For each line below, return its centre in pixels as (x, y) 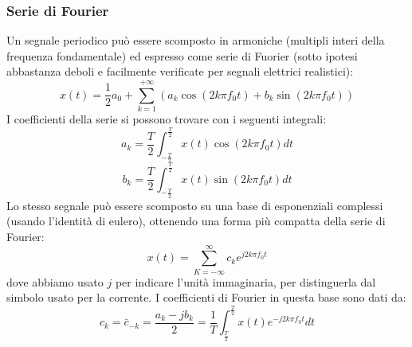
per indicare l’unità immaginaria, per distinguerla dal (245, 281)
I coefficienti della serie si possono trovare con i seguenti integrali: (167, 119)
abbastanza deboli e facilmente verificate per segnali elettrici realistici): (180, 71)
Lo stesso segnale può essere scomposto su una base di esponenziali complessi (195, 205)
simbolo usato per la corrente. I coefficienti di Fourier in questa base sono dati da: (206, 297)
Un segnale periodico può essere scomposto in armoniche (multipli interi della (196, 40)
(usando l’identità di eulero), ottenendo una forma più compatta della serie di (196, 221)
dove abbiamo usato (55, 281)
